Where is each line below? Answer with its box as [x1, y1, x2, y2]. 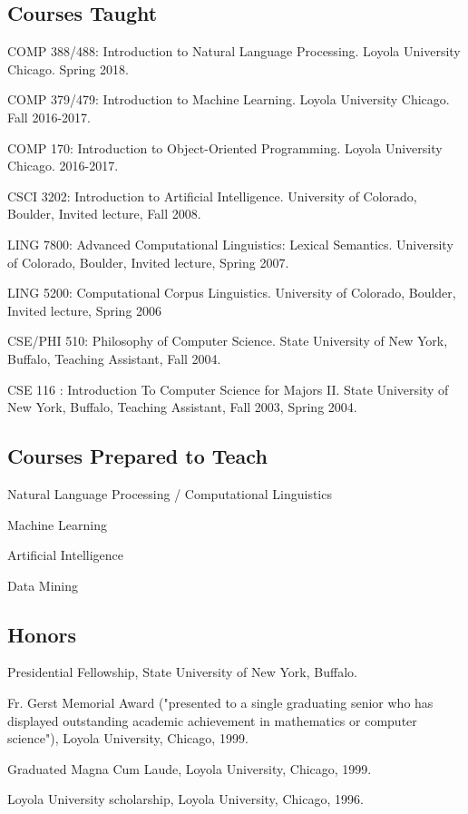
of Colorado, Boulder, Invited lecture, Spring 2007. [7, 252, 289, 271]
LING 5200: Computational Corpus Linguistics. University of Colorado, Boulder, [7, 283, 456, 302]
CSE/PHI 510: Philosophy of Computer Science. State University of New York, [7, 331, 448, 350]
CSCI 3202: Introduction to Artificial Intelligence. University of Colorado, [7, 186, 417, 205]
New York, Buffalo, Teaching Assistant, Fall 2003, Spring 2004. [7, 397, 357, 417]
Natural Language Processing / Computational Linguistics [7, 484, 332, 503]
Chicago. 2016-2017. [7, 156, 119, 175]
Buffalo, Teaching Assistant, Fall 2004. [7, 348, 221, 368]
